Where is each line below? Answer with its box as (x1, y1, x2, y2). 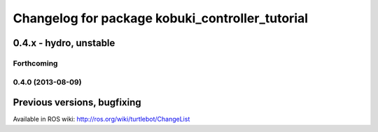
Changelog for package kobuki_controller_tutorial (13, 10, 308, 26)
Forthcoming (13, 58, 58, 68)
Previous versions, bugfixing (13, 96, 141, 108)
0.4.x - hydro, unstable (13, 37, 115, 49)
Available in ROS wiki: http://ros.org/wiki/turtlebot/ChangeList (13, 115, 190, 124)
